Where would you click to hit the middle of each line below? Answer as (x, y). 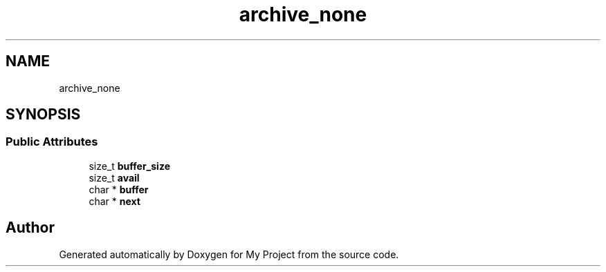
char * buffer (119, 189)
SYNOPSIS (43, 115)
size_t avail (114, 177)
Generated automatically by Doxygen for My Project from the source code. (229, 254)
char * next (114, 201)
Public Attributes (52, 142)
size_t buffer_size (129, 166)
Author (30, 228)
